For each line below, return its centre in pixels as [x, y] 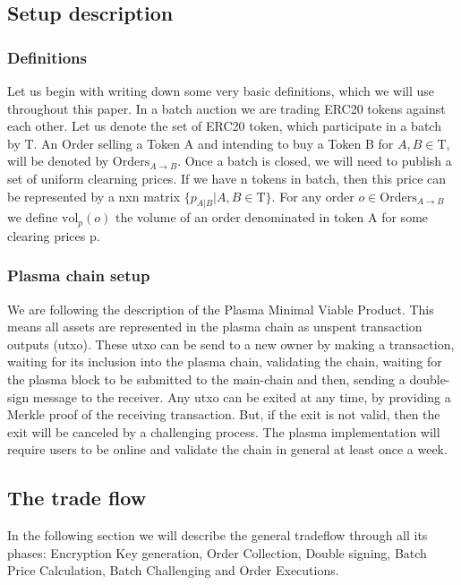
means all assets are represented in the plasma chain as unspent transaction [215, 327]
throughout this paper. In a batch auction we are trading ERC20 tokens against [226, 108]
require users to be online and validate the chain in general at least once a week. [227, 449]
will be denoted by [58, 161]
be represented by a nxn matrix [94, 196]
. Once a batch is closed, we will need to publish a [315, 161]
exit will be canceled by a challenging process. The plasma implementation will [224, 431]
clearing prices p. [54, 235]
